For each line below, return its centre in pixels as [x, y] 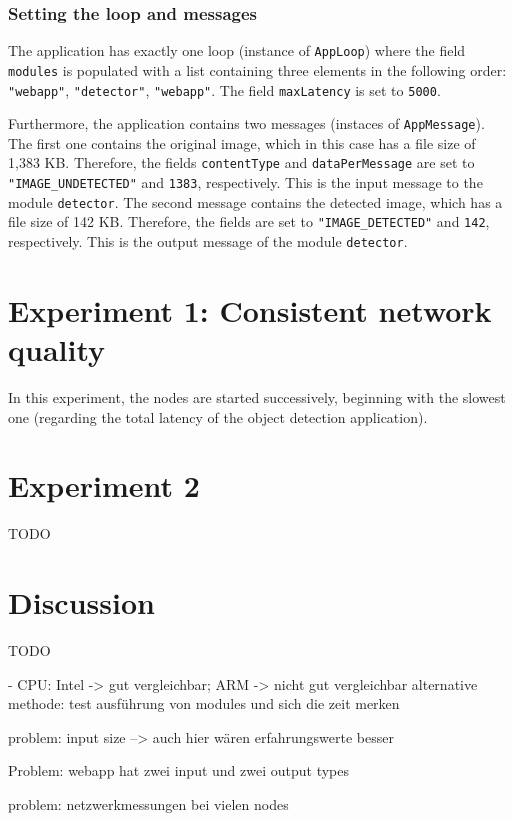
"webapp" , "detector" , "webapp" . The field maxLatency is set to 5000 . [224, 89]
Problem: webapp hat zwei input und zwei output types [178, 770]
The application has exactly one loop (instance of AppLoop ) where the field [237, 50]
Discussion [81, 602]
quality [57, 349]
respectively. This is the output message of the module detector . [208, 241]
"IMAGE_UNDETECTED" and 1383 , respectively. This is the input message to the [245, 182]
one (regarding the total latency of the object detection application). [218, 416]
